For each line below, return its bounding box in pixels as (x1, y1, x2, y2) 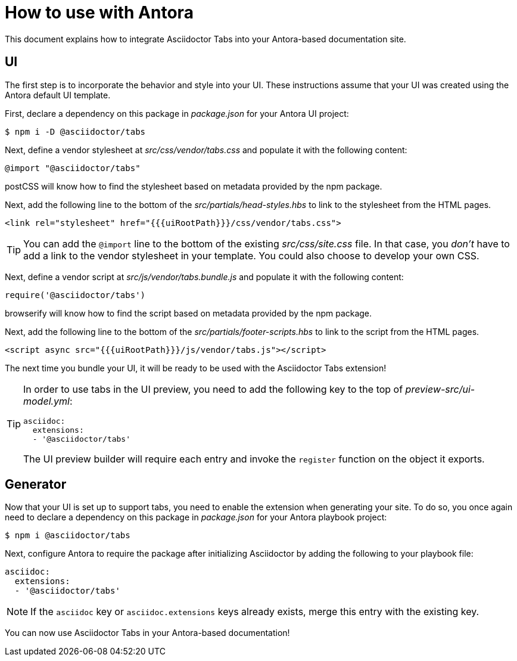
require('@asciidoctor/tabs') (5, 290, 146, 300)
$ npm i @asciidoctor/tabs (5, 530, 130, 541)
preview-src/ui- (405, 383, 475, 395)
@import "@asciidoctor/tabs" (5, 163, 141, 173)
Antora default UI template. (5, 89, 111, 100)
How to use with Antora (5, 2, 194, 23)
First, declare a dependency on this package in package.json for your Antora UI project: (5, 108, 349, 119)
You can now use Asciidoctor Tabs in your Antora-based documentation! (5, 628, 290, 638)
